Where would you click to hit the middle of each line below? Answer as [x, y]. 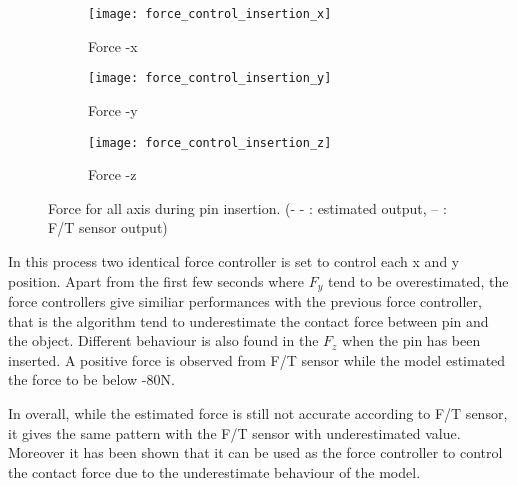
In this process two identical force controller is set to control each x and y [234, 260]
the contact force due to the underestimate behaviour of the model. [214, 471]
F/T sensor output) [108, 227]
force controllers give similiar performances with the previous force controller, [245, 300]
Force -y [113, 109]
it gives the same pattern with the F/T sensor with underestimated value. [234, 432]
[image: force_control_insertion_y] [210, 78]
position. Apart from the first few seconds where [156, 280]
